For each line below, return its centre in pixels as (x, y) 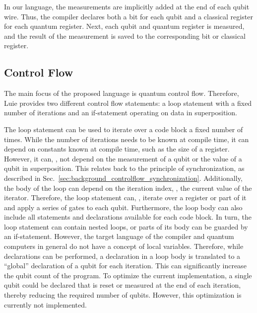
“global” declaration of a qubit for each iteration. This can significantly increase (125, 266)
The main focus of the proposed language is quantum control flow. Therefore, (122, 93)
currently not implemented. (45, 304)
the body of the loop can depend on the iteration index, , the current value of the (128, 188)
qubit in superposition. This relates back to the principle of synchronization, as (124, 168)
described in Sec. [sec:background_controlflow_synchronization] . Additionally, (123, 178)
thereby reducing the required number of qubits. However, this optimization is (123, 295)
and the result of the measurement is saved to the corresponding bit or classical (125, 36)
